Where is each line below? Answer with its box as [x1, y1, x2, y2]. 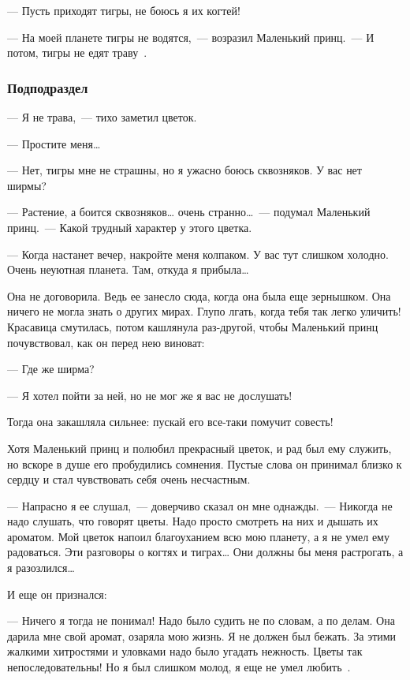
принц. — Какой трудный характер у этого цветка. [7, 219, 252, 235]
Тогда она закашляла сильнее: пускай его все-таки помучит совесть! [7, 413, 334, 430]
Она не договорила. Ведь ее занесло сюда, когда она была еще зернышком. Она [7, 287, 391, 304]
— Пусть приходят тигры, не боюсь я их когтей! [7, 2, 240, 18]
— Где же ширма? [7, 361, 95, 377]
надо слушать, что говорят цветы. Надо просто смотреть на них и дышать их [7, 513, 378, 529]
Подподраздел [7, 77, 88, 97]
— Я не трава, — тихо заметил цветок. [7, 109, 197, 125]
